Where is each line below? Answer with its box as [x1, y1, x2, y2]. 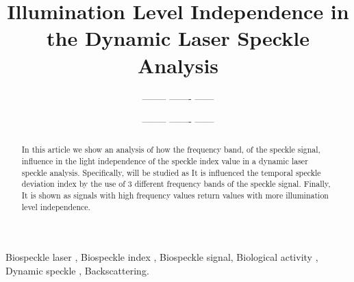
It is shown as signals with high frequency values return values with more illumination [21, 190, 329, 201]
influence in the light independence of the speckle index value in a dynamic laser [21, 155, 308, 167]
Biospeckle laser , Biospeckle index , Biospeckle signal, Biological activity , [5, 250, 318, 264]
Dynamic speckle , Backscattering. [5, 264, 149, 278]
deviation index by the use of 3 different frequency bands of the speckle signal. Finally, [21, 178, 331, 190]
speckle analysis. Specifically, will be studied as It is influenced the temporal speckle [21, 166, 321, 178]
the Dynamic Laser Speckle [47, 24, 309, 52]
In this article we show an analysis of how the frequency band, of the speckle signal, [21, 144, 320, 155]
